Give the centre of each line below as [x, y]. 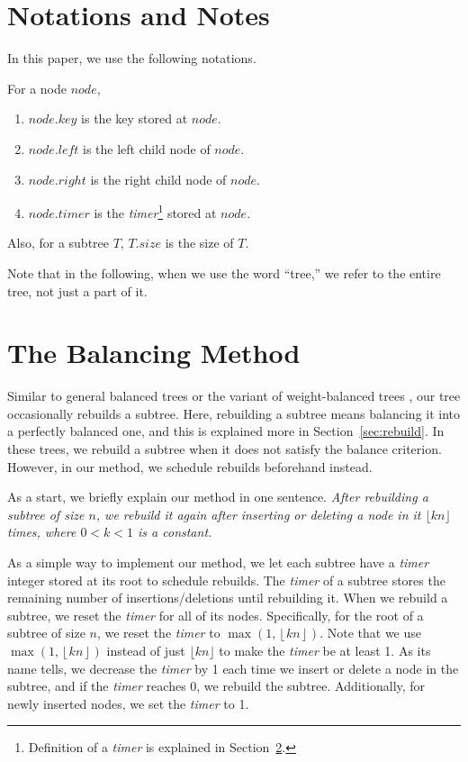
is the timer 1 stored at [155, 211]
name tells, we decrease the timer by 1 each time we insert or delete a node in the [233, 668]
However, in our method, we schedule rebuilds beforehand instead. [190, 466]
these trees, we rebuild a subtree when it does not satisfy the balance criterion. [225, 449]
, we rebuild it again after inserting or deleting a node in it [258, 514]
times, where [42, 532]
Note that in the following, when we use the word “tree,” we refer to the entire [224, 272]
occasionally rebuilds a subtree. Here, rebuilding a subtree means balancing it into [234, 413]
